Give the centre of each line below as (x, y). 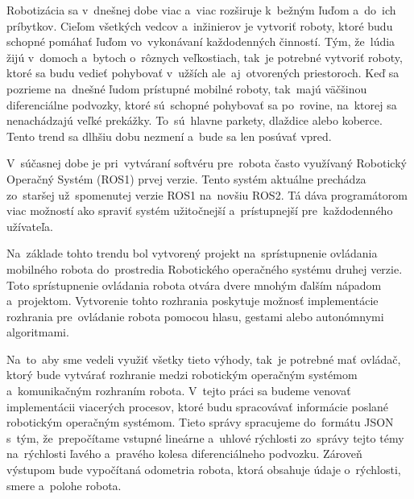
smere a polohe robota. (64, 485)
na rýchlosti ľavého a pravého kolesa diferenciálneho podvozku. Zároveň (184, 454)
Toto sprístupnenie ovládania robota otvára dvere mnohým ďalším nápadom (194, 285)
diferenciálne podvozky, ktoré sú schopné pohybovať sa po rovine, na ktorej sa (202, 104)
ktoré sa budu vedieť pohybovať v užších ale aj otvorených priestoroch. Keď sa (203, 73)
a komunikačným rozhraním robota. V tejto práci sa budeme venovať (179, 391)
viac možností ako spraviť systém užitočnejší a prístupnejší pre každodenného (200, 210)
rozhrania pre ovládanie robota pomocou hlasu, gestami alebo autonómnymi (195, 316)
